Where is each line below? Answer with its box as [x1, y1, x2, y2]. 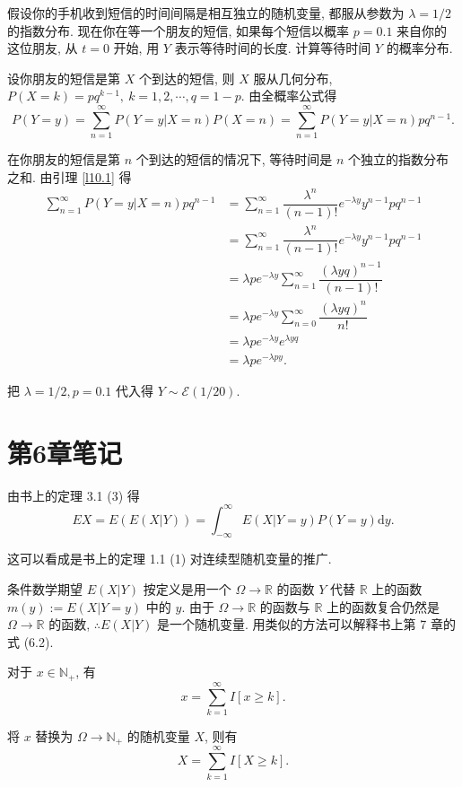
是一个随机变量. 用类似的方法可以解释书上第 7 [157, 615, 427, 634]
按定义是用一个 [143, 580, 231, 599]
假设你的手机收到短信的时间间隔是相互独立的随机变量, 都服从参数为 [7, 4, 405, 22]
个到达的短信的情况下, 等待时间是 [135, 150, 333, 169]
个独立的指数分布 [348, 150, 449, 169]
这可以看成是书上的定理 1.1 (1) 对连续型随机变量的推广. [7, 549, 332, 568]
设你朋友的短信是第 [7, 68, 120, 87]
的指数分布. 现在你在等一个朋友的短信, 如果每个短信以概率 [7, 21, 350, 39]
